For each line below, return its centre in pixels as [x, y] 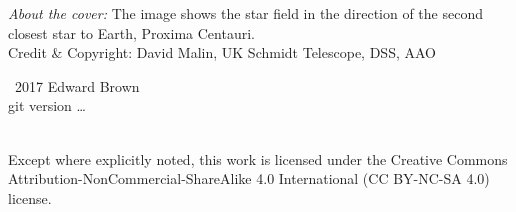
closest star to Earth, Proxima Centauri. [131, 32]
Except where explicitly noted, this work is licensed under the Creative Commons [258, 158]
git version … [47, 105]
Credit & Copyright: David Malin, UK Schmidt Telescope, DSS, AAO [222, 52]
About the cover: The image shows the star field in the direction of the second [245, 13]
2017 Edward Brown [77, 85]
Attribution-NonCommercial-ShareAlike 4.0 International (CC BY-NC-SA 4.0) [249, 178]
